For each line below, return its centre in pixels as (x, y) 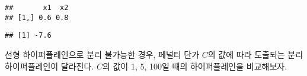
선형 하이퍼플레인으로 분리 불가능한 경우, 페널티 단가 (102, 54)
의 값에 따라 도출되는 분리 (255, 54)
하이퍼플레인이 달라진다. (49, 66)
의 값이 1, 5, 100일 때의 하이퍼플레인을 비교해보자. (195, 66)
